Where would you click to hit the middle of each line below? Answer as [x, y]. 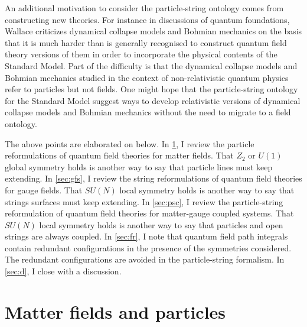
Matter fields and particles [115, 311]
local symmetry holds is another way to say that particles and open [161, 224]
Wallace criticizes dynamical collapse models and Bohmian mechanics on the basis [153, 31]
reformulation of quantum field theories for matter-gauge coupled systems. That [149, 213]
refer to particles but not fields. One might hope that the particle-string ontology [151, 89]
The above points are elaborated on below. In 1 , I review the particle [130, 143]
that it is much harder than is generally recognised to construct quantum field [146, 42]
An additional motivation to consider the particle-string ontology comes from [144, 8]
